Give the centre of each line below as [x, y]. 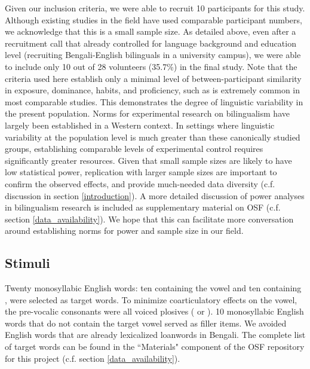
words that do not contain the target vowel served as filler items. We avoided [146, 323]
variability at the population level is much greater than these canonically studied [153, 137]
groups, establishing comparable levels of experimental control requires [134, 149]
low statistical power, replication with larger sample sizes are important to [141, 172]
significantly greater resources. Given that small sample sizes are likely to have [148, 160]
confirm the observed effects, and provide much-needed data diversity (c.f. [140, 183]
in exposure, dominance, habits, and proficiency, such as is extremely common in [153, 90]
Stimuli [27, 263]
